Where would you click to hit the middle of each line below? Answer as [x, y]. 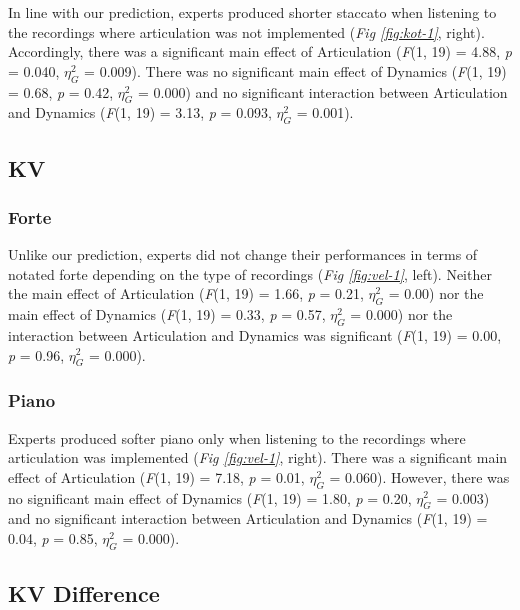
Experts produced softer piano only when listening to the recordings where [237, 437]
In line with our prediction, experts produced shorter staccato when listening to [252, 12]
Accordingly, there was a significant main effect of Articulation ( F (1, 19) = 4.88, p [260, 51]
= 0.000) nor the [401, 314]
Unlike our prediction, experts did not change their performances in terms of [243, 254]
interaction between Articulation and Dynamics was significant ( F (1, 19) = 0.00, [255, 334]
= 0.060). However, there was [419, 476]
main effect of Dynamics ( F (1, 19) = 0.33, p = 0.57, [167, 314]
